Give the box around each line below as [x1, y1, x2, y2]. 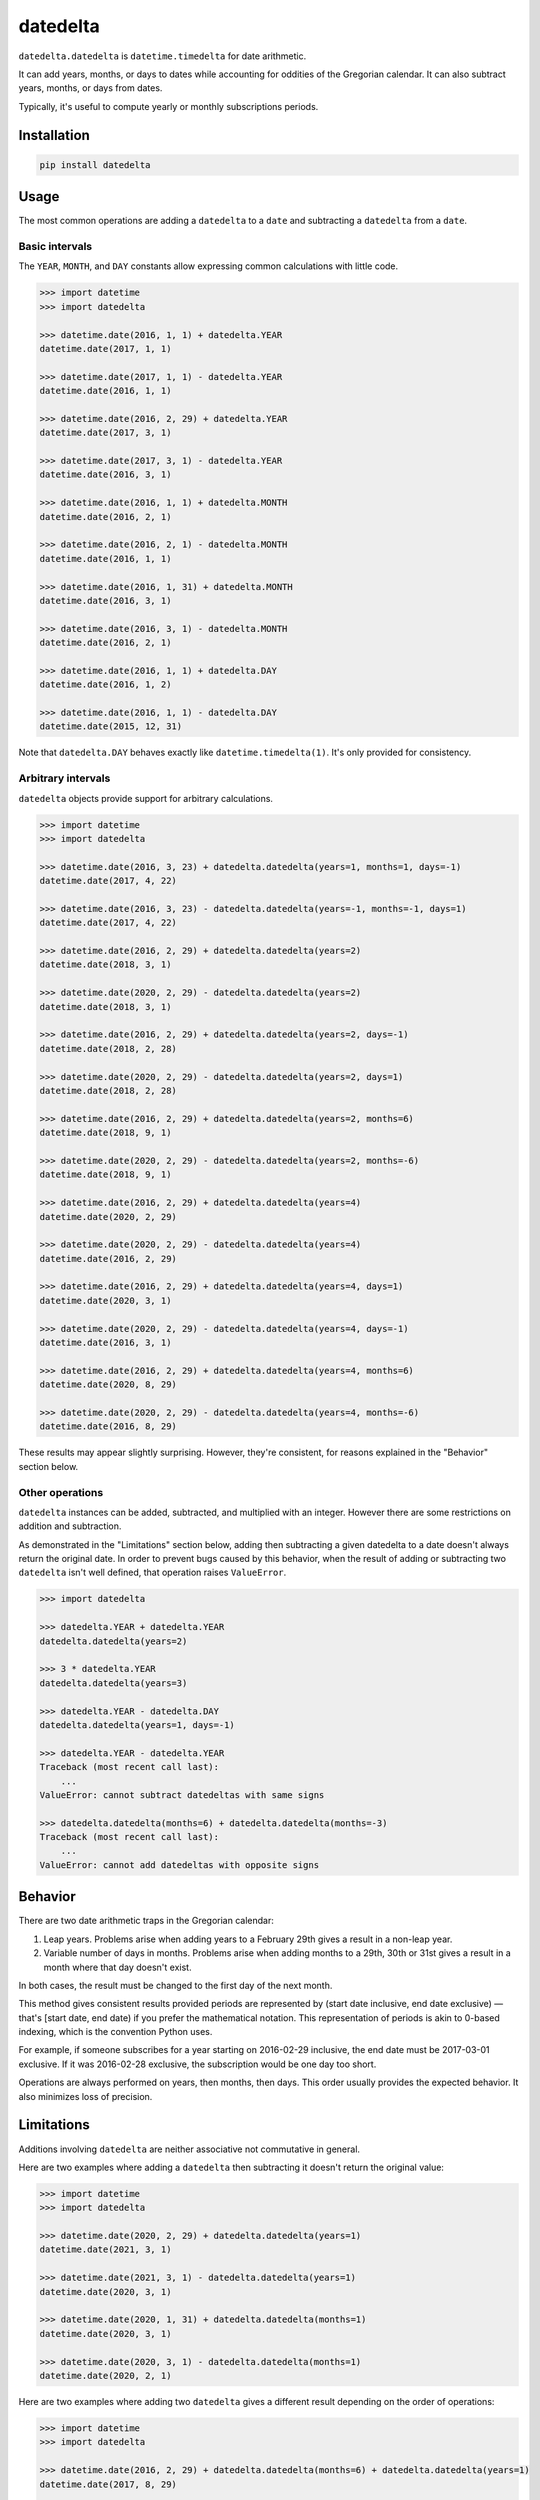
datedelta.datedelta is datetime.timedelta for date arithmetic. [18, 50, 307, 62]
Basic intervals [18, 239, 93, 253]
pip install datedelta [39, 159, 151, 170]
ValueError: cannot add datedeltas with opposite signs [39, 1859, 320, 1870]
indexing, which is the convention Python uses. [18, 2026, 213, 2038]
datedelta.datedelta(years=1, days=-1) [39, 1719, 235, 1730]
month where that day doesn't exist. [43, 1961, 192, 1973]
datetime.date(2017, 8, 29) [39, 2478, 177, 2490]
